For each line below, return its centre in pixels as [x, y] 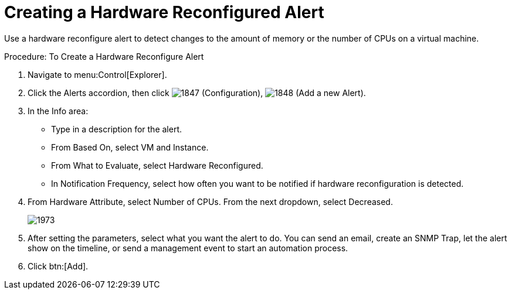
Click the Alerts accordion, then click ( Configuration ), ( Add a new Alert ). [197, 93]
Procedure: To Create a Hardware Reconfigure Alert [104, 56]
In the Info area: [58, 111]
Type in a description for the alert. [117, 129]
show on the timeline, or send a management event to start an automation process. [188, 248]
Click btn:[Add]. [58, 266]
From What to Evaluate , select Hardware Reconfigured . [157, 165]
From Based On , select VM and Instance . [130, 147]
